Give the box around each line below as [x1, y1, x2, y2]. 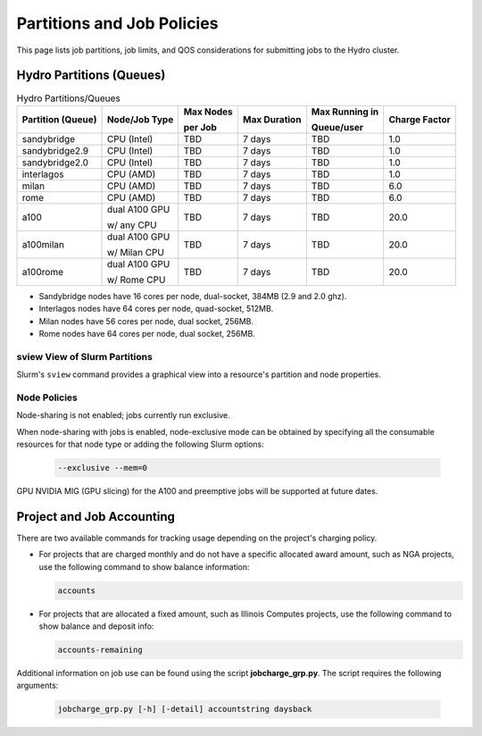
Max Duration [242, 113, 302, 125]
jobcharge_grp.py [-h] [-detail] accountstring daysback [57, 704, 312, 715]
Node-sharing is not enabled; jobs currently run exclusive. [16, 410, 231, 421]
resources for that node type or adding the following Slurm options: [16, 439, 264, 450]
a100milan [21, 238, 64, 250]
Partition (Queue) [21, 113, 97, 125]
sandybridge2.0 [21, 156, 89, 169]
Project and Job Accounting [16, 509, 176, 524]
